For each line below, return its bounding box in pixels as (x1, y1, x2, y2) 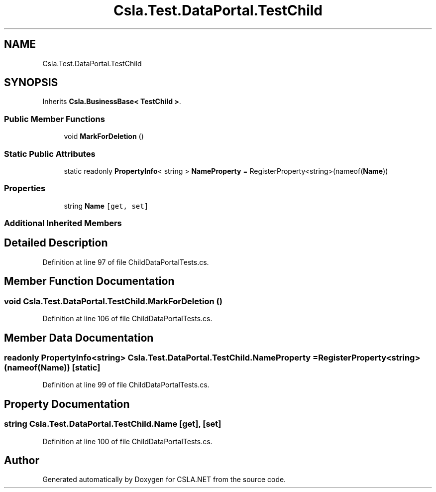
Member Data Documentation (4, 331, 154, 344)
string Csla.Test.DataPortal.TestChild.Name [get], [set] (4, 419, 221, 429)
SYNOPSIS (4, 76, 58, 89)
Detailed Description (4, 237, 108, 249)
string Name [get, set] (64, 201, 149, 210)
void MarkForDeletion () (64, 132, 144, 141)
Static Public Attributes (4, 148, 96, 159)
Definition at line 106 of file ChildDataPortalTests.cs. (42, 314, 213, 323)
